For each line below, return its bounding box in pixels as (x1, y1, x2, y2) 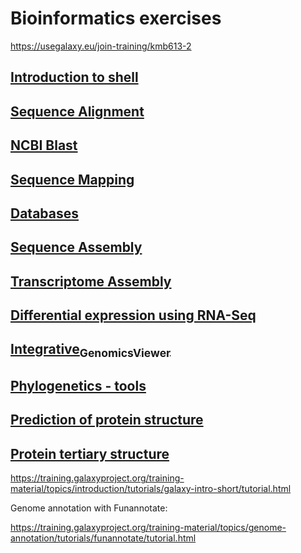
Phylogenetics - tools (10, 378, 147, 395)
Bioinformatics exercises (10, 7, 222, 30)
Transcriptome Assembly (10, 273, 172, 290)
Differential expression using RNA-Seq (10, 307, 257, 324)
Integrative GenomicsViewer (10, 341, 172, 361)
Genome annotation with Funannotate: (10, 502, 168, 514)
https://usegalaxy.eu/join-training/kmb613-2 (10, 40, 192, 52)
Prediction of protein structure (10, 412, 204, 429)
